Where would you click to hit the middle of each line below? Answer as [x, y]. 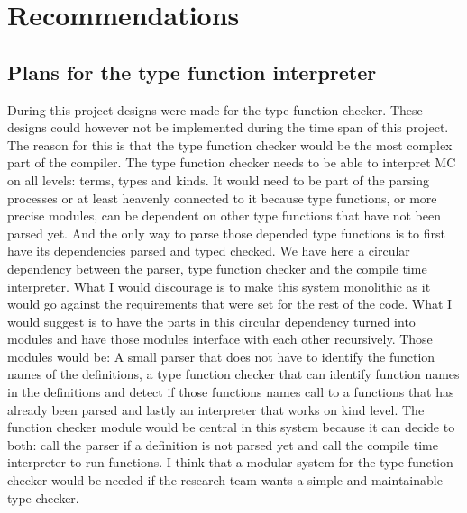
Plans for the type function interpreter [192, 72]
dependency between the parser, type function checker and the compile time [217, 268]
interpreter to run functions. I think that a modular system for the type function [230, 462]
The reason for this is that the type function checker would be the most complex [230, 144]
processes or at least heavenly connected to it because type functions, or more [222, 198]
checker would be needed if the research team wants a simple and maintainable [225, 480]
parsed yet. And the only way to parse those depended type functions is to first [226, 233]
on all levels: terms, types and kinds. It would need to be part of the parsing [218, 180]
